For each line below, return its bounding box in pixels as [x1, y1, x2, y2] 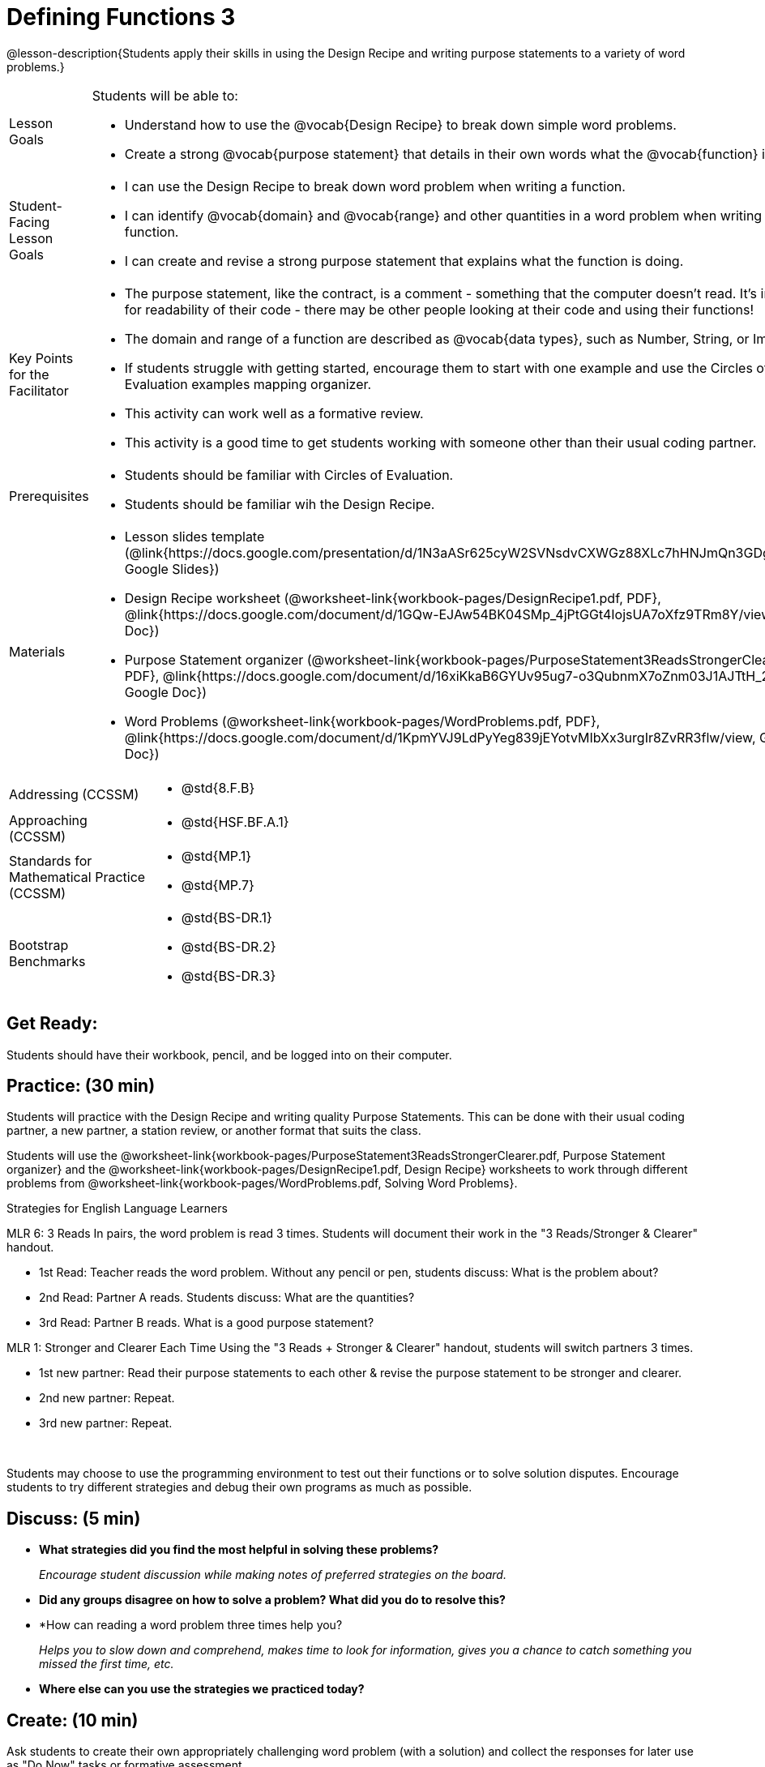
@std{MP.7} [181, 876, 254, 893]
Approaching [9, 811, 88, 828]
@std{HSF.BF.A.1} [181, 813, 289, 830]
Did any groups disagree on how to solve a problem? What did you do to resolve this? [39, 1593, 506, 1607]
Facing [9, 213, 50, 230]
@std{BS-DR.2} [181, 938, 276, 955]
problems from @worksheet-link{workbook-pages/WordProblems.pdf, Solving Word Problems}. [6, 1176, 518, 1191]
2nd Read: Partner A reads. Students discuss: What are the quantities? [39, 1290, 415, 1305]
